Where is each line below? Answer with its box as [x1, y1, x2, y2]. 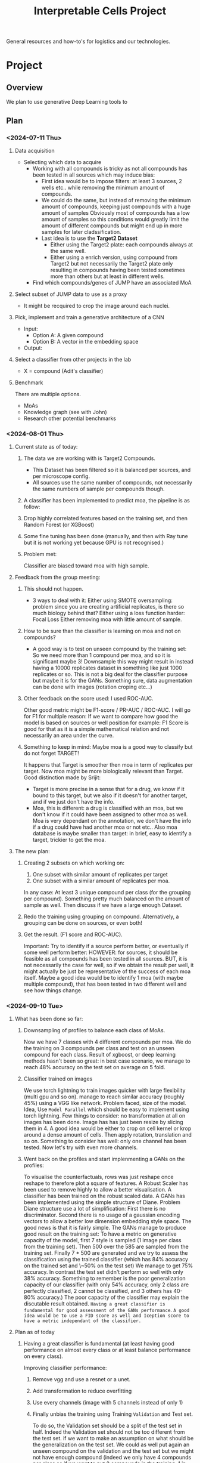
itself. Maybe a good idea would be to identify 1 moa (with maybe [23, 974, 183, 981]
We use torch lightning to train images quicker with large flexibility [23, 1087, 186, 1094]
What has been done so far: [14, 1016, 83, 1023]
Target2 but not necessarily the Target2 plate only [50, 260, 173, 267]
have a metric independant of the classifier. [23, 1318, 142, 1324]
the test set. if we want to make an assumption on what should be [32, 1435, 194, 1442]
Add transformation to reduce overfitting [32, 1387, 132, 1394]
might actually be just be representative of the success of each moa [23, 968, 191, 975]
